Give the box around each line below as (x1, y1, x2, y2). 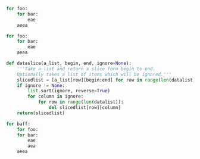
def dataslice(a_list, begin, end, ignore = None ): (6, 60, 132, 66)
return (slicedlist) (17, 110, 65, 116)
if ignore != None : (17, 82, 65, 89)
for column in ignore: (27, 93, 84, 99)
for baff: (6, 121, 31, 127)
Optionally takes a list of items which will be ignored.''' (17, 71, 171, 77)
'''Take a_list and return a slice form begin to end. (17, 66, 156, 71)
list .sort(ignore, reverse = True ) (27, 88, 111, 94)
